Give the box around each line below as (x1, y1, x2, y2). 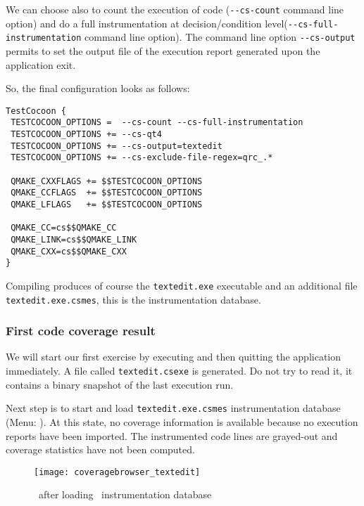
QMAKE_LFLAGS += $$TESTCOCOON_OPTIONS (11, 200, 203, 209)
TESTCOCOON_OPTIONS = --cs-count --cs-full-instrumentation (11, 117, 303, 128)
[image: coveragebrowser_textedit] (34, 467, 201, 477)
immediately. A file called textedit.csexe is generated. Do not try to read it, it (6, 363, 353, 378)
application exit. (6, 57, 76, 72)
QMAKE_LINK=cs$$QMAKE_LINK (11, 234, 137, 245)
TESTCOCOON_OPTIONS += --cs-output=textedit (11, 141, 222, 151)
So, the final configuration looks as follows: (6, 81, 190, 96)
